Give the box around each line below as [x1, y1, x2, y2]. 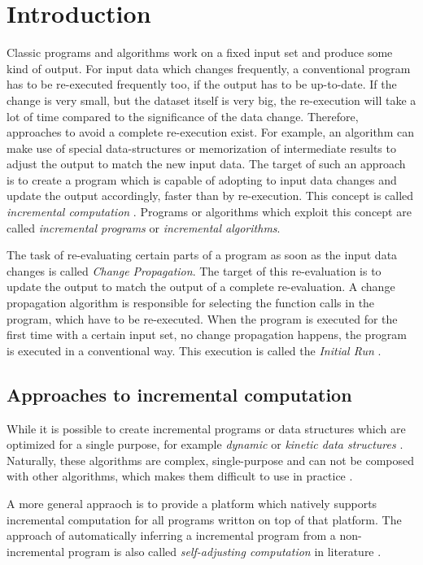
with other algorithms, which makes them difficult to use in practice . [7, 467, 353, 485]
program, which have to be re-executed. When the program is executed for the [7, 310, 398, 327]
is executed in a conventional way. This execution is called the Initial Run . [7, 341, 382, 359]
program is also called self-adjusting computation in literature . [68, 542, 382, 559]
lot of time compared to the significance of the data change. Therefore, [7, 107, 359, 124]
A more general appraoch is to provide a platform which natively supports [7, 494, 377, 511]
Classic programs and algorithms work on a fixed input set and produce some [7, 44, 393, 61]
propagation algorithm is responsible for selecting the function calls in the [7, 294, 375, 311]
